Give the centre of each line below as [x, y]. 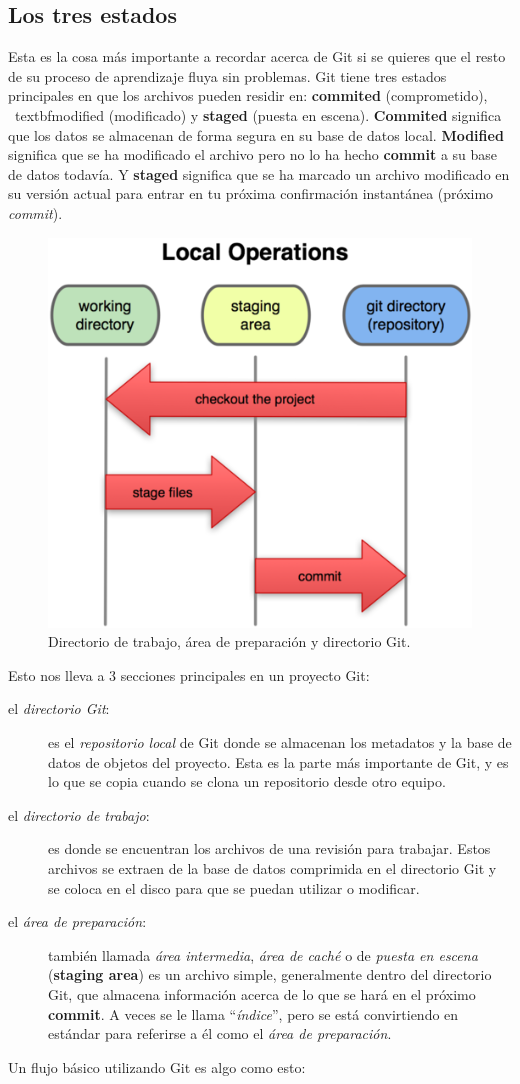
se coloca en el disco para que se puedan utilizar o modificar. [234, 887]
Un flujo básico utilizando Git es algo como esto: [157, 1066]
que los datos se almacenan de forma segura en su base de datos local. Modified [256, 134]
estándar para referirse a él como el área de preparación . [220, 1033]
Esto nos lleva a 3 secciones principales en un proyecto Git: [189, 674]
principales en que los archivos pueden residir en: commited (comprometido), [248, 95]
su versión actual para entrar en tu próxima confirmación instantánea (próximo [251, 193]
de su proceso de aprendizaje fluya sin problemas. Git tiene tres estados [227, 75]
